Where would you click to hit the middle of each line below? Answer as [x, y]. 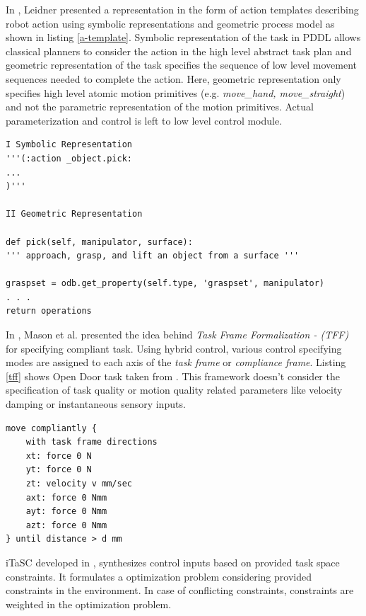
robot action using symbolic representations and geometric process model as [170, 23]
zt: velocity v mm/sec [79, 484]
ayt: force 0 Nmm [66, 512]
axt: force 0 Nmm [66, 497]
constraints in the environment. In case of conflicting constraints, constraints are [180, 590]
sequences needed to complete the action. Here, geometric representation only [173, 78]
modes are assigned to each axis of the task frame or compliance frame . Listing [176, 362]
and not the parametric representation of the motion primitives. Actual [160, 107]
